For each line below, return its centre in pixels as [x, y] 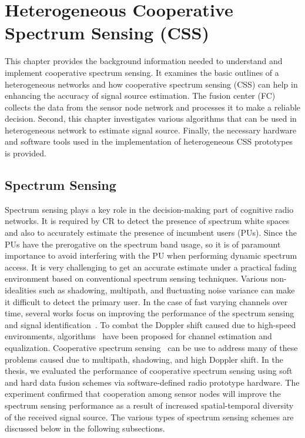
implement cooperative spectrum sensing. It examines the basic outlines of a [142, 72]
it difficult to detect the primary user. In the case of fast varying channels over [146, 301]
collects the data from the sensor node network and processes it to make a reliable [153, 107]
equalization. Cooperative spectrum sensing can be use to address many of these [151, 347]
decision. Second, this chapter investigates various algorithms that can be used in [151, 118]
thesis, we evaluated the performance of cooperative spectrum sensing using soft [149, 371]
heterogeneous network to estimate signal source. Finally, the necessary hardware [151, 130]
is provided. [26, 153]
